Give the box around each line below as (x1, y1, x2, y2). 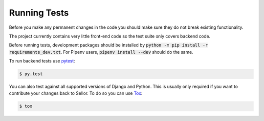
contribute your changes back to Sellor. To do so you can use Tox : (9, 90, 143, 96)
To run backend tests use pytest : (9, 58, 75, 64)
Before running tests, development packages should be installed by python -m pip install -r (9, 42, 208, 48)
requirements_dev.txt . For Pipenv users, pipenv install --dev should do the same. (9, 49, 193, 55)
